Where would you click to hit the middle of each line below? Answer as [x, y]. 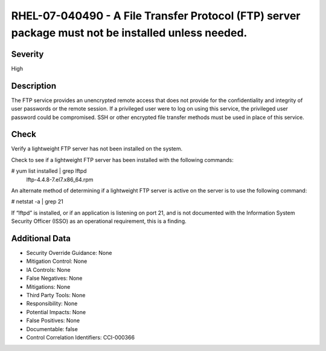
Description [34, 85]
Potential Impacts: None [56, 312]
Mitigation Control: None [57, 261]
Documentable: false [52, 329]
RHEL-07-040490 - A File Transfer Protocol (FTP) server [156, 16]
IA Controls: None [48, 269]
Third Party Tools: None [56, 295]
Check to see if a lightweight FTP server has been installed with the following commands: [122, 159]
